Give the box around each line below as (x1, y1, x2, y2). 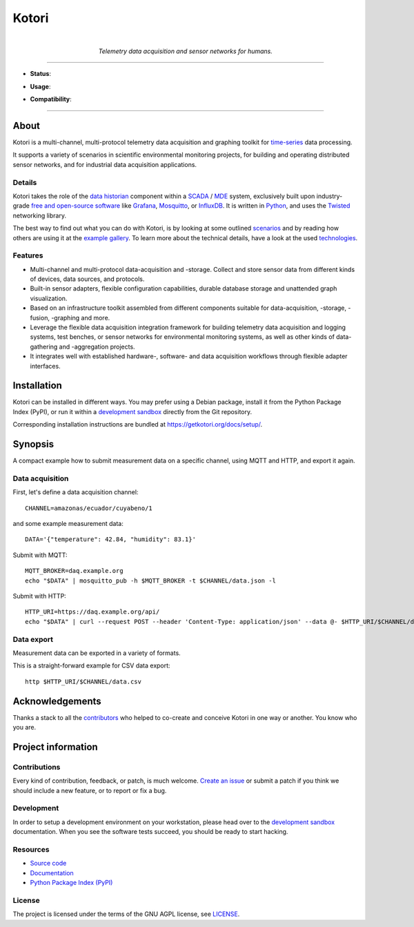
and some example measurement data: (12, 520, 124, 528)
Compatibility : (30, 95, 72, 104)
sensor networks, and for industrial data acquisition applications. (12, 160, 197, 168)
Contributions (12, 762, 61, 772)
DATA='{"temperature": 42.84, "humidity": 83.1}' (25, 536, 197, 543)
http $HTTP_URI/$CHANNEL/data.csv (25, 677, 141, 685)
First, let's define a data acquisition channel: (12, 488, 139, 496)
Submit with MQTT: (12, 551, 68, 559)
